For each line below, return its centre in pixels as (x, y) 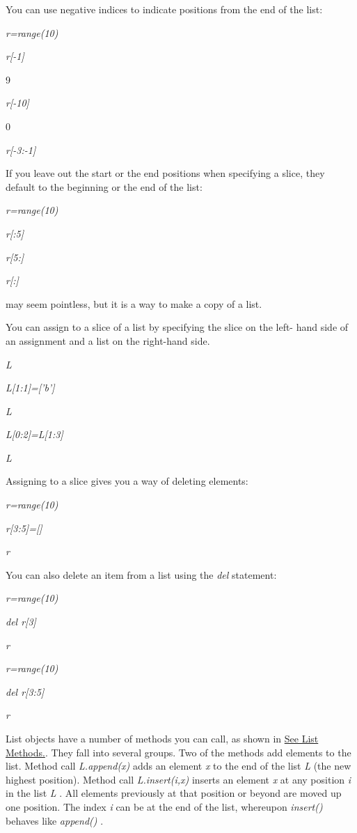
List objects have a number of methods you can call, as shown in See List (162, 738)
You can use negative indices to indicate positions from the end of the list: (164, 9)
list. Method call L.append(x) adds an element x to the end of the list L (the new (178, 766)
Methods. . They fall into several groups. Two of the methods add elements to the (178, 752)
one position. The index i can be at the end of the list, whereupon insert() (164, 806)
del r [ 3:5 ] (25, 691)
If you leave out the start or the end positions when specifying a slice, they (165, 173)
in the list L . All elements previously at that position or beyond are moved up (174, 793)
